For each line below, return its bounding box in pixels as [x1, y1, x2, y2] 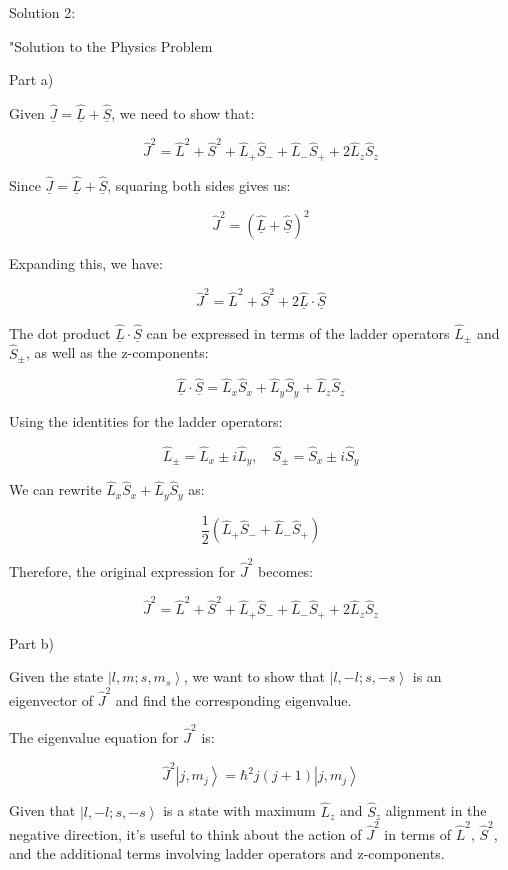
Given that [9, 800, 76, 821]
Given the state [9, 666, 104, 687]
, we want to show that [184, 666, 325, 687]
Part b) [9, 632, 54, 653]
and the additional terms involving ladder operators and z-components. [9, 843, 445, 864]
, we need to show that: [111, 103, 255, 123]
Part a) [9, 69, 54, 90]
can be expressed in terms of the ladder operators [146, 322, 450, 343]
